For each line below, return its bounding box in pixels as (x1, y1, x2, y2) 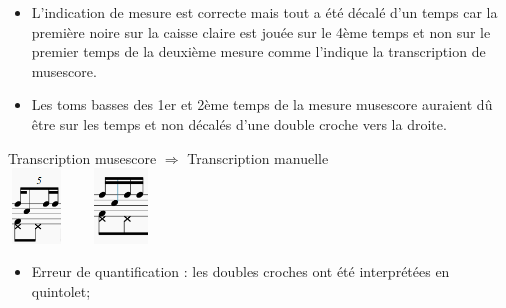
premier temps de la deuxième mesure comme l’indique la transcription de (31, 41, 486, 62)
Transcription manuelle (187, 147, 329, 168)
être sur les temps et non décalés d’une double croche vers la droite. (31, 113, 447, 134)
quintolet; (31, 280, 91, 301)
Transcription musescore (8, 147, 157, 168)
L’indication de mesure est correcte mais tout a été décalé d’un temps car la (31, 2, 498, 22)
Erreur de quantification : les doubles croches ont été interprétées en (31, 261, 450, 282)
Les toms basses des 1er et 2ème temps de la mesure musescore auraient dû (31, 94, 493, 115)
